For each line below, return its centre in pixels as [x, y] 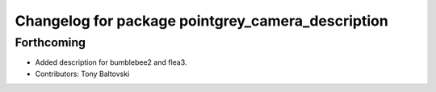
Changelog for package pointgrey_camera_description [202, 21]
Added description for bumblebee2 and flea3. [111, 62]
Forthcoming [50, 42]
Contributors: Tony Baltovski [82, 74]
